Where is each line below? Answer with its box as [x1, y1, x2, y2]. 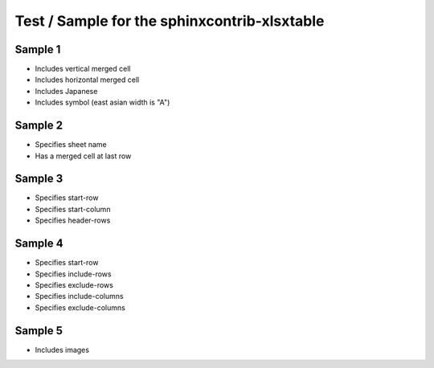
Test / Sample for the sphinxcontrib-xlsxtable [14, 12, 325, 30]
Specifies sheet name [35, 140, 108, 149]
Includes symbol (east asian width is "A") [35, 97, 170, 108]
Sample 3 [14, 172, 63, 186]
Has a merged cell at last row [35, 151, 132, 161]
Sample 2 [14, 119, 63, 133]
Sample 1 [14, 43, 61, 56]
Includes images [35, 345, 90, 354]
